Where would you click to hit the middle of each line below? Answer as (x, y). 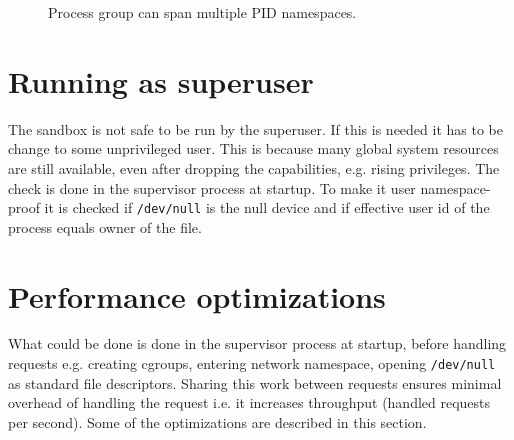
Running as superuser (161, 80)
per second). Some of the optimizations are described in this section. (217, 421)
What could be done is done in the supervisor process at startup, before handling (257, 343)
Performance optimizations (197, 295)
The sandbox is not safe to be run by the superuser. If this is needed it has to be (255, 128)
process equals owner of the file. (105, 226)
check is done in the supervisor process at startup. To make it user (212, 187)
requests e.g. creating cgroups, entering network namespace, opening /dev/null (252, 363)
